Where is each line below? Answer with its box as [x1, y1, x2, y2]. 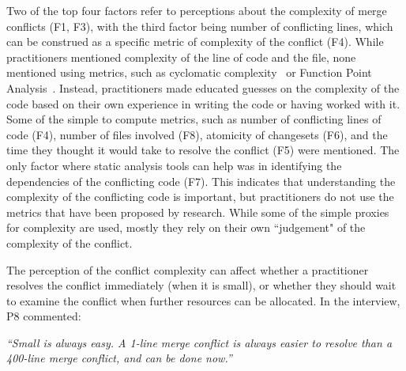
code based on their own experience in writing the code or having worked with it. [6, 95, 400, 112]
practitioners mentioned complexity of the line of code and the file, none [6, 48, 356, 65]
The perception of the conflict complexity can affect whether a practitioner [6, 261, 369, 278]
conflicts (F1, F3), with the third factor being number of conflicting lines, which [6, 17, 393, 34]
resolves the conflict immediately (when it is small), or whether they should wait [6, 277, 397, 293]
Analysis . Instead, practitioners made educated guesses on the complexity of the [6, 79, 400, 96]
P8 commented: [6, 308, 81, 324]
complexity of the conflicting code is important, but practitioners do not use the [6, 188, 394, 205]
